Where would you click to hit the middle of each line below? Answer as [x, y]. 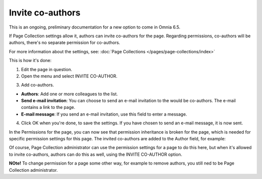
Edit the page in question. [47, 69]
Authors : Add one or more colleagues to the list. [70, 94]
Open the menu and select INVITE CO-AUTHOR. [69, 76]
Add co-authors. [38, 85]
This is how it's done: [30, 60]
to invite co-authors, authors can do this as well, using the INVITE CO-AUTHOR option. [96, 154]
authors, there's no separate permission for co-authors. [65, 43]
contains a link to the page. [48, 107]
